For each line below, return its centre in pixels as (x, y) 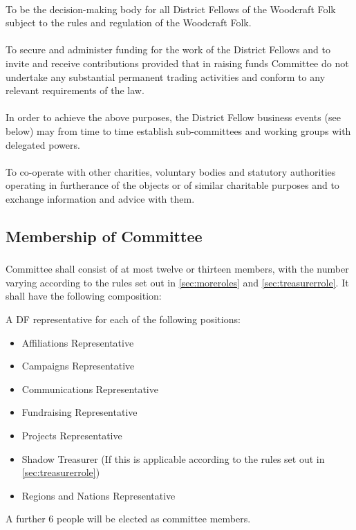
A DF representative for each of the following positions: (123, 319)
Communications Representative (90, 389)
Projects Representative (72, 435)
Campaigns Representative (78, 366)
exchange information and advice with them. (100, 198)
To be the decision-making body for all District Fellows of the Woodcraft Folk (171, 9)
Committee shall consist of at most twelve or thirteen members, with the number (177, 269)
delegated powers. (43, 144)
